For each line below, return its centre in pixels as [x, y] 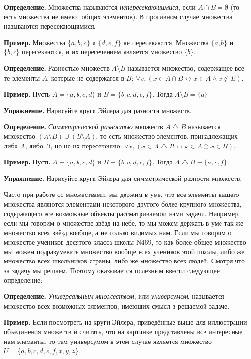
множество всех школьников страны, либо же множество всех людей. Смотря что [125, 261]
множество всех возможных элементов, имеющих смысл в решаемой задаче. [117, 305]
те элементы [22, 77]
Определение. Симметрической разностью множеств [84, 126]
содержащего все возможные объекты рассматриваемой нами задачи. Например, [122, 213]
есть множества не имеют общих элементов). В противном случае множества [118, 16]
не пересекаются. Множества [166, 42]
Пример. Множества [35, 42]
